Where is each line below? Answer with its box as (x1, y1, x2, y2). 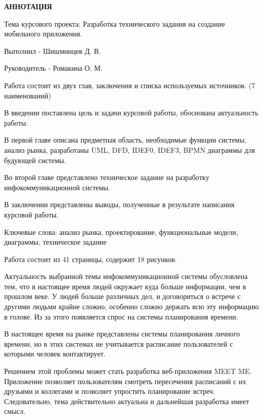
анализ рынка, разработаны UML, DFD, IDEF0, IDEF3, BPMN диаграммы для (4, 144, 255, 155)
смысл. (4, 406, 26, 416)
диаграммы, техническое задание (4, 236, 107, 247)
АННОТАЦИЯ (4, 1, 52, 11)
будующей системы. (4, 154, 66, 165)
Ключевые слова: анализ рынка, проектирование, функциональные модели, (4, 226, 238, 237)
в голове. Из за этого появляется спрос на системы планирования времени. (4, 311, 238, 322)
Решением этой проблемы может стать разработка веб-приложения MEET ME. (4, 366, 252, 376)
